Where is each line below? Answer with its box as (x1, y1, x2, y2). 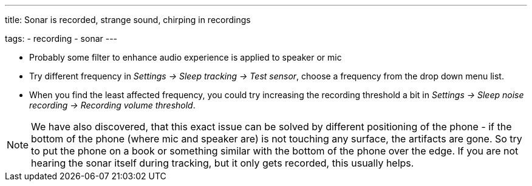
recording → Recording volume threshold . (29, 100, 196, 110)
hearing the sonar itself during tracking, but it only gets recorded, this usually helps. (31, 157, 414, 169)
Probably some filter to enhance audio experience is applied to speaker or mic (29, 52, 342, 62)
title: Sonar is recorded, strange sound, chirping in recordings (5, 15, 251, 25)
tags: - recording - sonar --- (5, 33, 118, 44)
